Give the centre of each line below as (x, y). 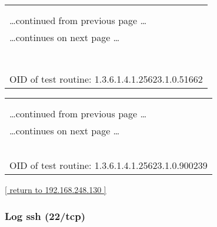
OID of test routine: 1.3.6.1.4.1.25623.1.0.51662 (106, 79)
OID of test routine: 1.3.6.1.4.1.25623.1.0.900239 (108, 165)
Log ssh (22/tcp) (45, 216)
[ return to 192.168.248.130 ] (56, 189)
